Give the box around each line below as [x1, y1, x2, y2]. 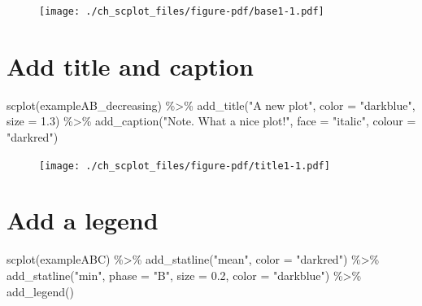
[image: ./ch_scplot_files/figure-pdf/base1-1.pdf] [39, 6, 324, 17]
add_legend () [7, 282, 74, 299]
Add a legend [7, 203, 159, 237]
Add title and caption [7, 49, 254, 82]
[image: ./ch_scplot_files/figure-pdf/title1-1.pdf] [39, 160, 330, 172]
